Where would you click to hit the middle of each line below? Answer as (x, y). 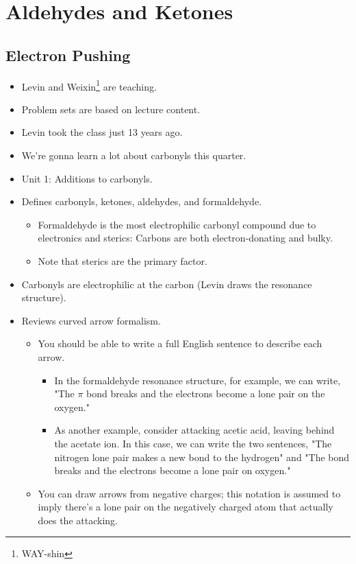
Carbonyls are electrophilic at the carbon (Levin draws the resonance (167, 284)
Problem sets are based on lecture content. (111, 109)
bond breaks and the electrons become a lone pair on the (206, 393)
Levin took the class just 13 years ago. (102, 132)
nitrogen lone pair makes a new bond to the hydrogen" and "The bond (202, 457)
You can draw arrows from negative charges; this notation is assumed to (189, 493)
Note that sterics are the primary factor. (123, 260)
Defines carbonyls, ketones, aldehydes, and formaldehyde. (142, 201)
